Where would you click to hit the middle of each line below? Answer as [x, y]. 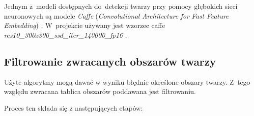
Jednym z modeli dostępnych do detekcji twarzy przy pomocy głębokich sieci [121, 6]
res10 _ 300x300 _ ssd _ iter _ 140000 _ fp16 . [66, 35]
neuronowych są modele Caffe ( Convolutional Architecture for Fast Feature [116, 15]
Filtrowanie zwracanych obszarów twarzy [110, 61]
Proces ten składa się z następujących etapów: [73, 107]
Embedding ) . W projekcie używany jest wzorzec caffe [85, 25]
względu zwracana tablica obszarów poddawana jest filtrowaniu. [100, 91]
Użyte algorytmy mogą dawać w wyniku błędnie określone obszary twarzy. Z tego [127, 81]
